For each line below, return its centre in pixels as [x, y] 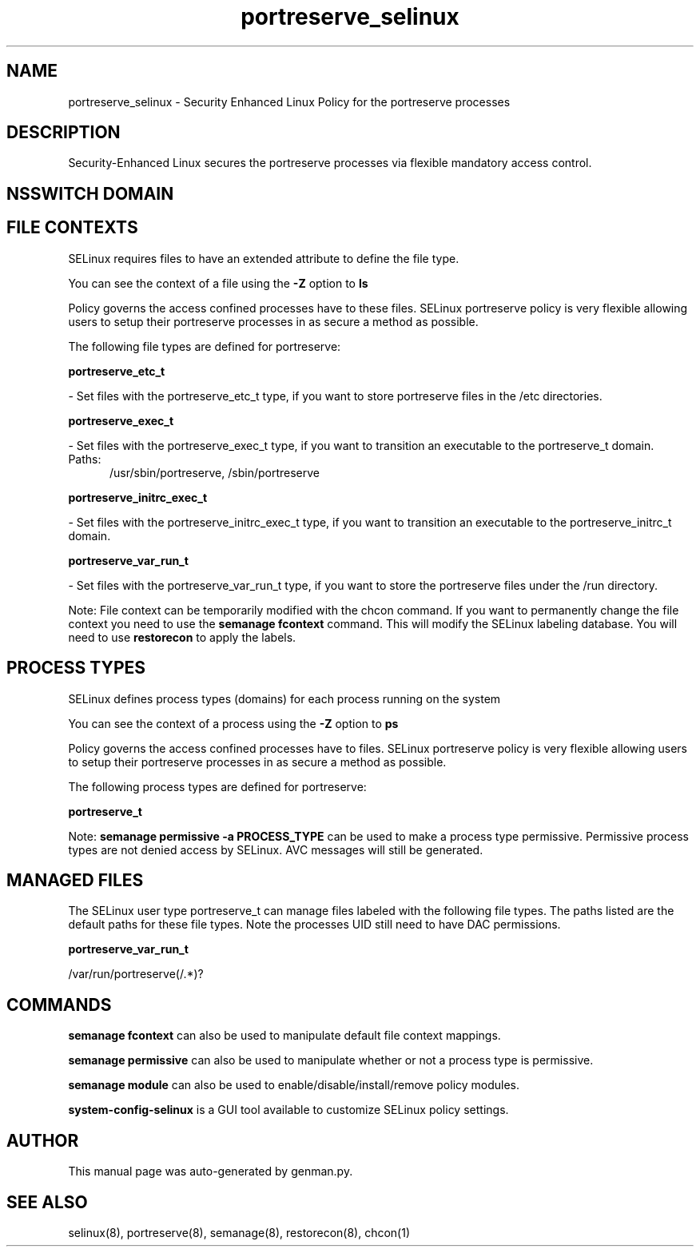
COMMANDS [59, 1004]
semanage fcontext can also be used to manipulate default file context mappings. [284, 1036]
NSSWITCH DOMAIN [90, 193]
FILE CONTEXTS [72, 228]
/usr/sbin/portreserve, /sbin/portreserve [215, 472]
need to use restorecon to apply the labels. [182, 637]
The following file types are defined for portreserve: [205, 346]
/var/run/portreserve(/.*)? [136, 974]
